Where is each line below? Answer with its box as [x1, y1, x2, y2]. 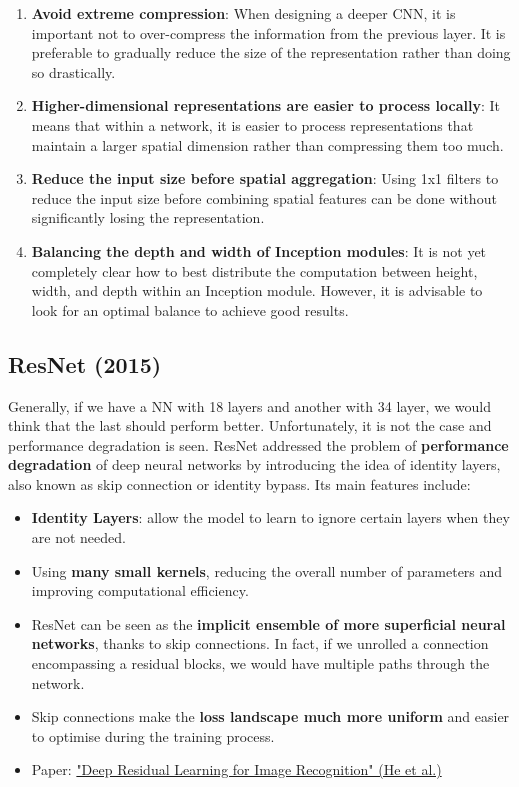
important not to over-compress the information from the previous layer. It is [31, 22, 506, 43]
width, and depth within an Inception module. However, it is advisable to [31, 280, 483, 301]
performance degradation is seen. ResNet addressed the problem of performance [8, 434, 509, 455]
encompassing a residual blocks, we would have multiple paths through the [31, 653, 490, 674]
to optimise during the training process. [31, 725, 275, 746]
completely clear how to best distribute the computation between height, [31, 260, 478, 281]
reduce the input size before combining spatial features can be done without [31, 187, 497, 208]
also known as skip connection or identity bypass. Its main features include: [8, 473, 471, 494]
